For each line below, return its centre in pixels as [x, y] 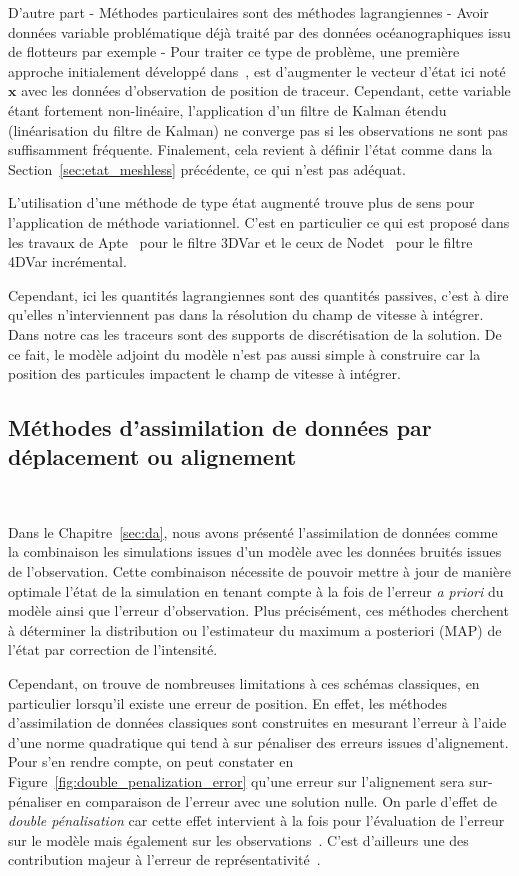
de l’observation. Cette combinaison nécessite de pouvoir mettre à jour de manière [259, 571]
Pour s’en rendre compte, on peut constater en [151, 761]
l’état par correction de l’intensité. [113, 649]
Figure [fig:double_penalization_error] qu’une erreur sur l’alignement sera [236, 781]
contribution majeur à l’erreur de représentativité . [164, 859]
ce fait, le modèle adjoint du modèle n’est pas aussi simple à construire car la [244, 353]
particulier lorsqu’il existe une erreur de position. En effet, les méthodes [228, 702]
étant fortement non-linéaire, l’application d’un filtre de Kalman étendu [227, 109]
